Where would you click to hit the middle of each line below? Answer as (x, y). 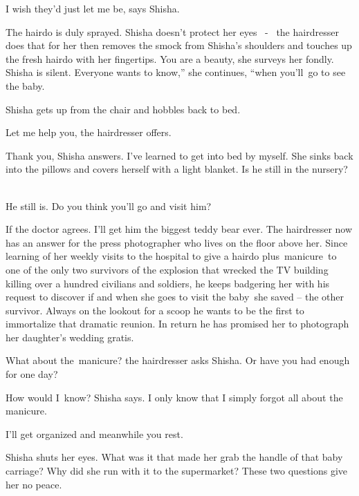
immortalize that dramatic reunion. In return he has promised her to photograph (177, 324)
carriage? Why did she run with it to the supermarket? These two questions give (177, 471)
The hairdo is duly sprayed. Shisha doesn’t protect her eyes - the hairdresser (172, 31)
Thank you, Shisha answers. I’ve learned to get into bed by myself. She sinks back (179, 155)
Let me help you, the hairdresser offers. (89, 132)
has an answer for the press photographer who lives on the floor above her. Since (177, 242)
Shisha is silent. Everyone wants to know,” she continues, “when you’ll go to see (176, 72)
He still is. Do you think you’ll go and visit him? (109, 206)
